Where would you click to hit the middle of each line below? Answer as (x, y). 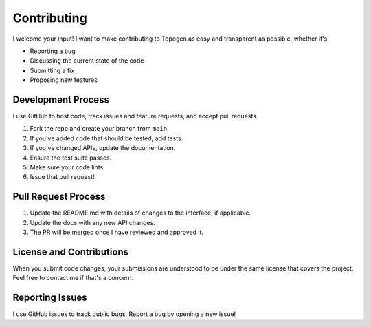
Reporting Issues (50, 298)
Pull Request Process (59, 197)
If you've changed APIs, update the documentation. (103, 148)
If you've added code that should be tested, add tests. (106, 138)
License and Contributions (71, 252)
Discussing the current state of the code (87, 61)
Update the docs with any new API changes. (93, 222)
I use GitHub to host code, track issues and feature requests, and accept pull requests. (135, 116)
